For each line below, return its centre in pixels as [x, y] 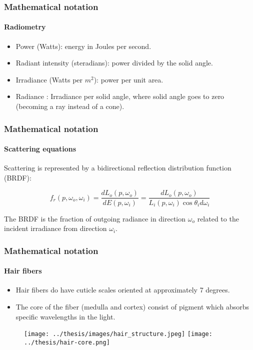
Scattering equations [40, 149]
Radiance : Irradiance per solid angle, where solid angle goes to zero [120, 96]
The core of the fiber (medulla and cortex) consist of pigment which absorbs [132, 306]
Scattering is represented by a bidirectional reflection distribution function [118, 168]
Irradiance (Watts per [49, 79]
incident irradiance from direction [55, 228]
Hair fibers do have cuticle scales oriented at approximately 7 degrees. [123, 290]
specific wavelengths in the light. [65, 316]
